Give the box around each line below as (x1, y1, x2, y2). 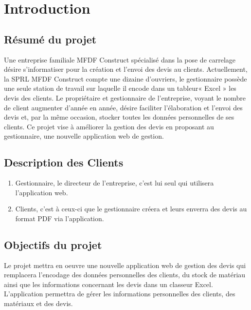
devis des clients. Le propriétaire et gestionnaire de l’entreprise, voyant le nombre (4, 92, 246, 103)
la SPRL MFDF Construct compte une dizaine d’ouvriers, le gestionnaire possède (4, 73, 247, 83)
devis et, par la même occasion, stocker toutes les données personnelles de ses (4, 112, 234, 122)
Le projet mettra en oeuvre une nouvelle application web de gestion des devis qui (4, 260, 246, 270)
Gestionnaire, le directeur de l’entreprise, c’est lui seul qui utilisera (15, 178, 214, 188)
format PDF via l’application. (15, 213, 104, 223)
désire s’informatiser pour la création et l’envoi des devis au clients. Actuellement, (4, 64, 248, 74)
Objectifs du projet (4, 237, 102, 252)
